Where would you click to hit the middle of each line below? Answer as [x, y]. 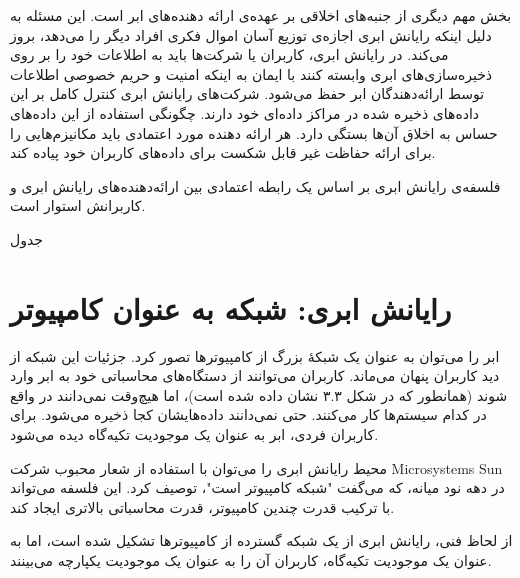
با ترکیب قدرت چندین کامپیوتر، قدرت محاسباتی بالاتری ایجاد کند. [202, 506]
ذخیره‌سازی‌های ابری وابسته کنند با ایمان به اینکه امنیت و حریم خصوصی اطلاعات [251, 73]
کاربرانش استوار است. [78, 205]
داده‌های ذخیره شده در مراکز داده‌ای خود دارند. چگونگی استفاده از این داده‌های [245, 112]
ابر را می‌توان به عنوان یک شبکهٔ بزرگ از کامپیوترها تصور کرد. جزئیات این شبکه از [255, 355]
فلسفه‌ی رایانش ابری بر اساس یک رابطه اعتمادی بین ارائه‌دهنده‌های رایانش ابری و [255, 185]
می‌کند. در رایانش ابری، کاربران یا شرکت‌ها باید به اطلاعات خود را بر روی [229, 54]
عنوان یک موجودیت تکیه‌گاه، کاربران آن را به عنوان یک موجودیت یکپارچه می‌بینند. [251, 560]
